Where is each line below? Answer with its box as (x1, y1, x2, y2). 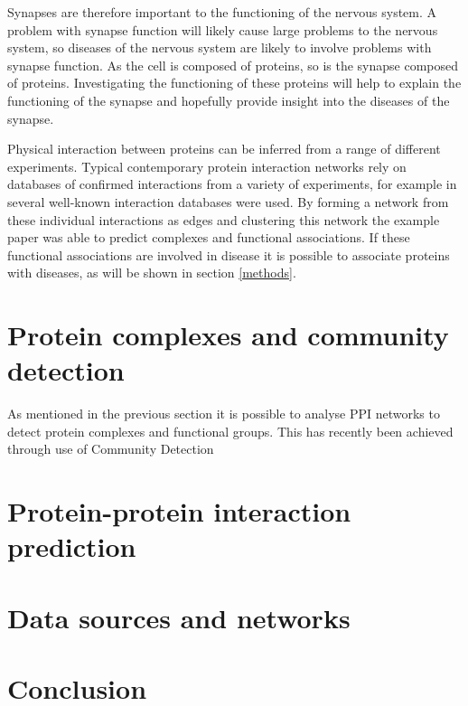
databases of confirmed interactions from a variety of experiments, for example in (7, 174, 457, 193)
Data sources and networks (7, 598, 351, 635)
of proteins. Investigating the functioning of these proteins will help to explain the (7, 73, 462, 92)
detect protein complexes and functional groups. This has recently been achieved (7, 421, 454, 440)
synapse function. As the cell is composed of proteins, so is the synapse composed (7, 55, 458, 74)
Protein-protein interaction (7, 493, 351, 530)
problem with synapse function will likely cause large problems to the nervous (7, 20, 438, 39)
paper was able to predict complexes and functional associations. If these (7, 228, 410, 247)
